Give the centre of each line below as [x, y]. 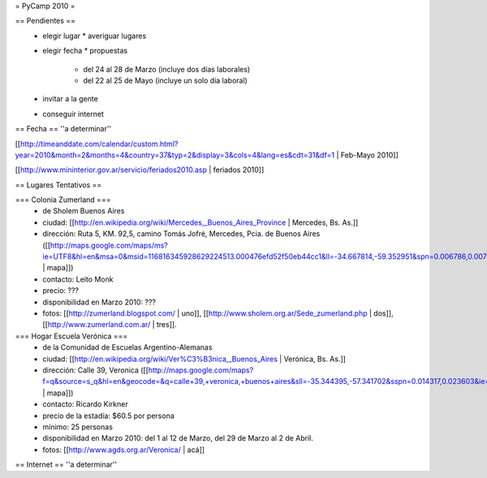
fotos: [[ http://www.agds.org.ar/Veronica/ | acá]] [124, 450]
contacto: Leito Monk [78, 279]
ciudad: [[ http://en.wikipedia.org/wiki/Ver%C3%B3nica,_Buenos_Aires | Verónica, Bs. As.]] [194, 359]
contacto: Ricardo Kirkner [86, 404]
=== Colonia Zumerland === [63, 200]
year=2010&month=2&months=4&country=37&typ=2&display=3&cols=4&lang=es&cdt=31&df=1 [175, 155]
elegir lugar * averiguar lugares [95, 36]
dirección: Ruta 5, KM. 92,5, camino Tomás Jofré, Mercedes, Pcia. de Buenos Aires [181, 234]
